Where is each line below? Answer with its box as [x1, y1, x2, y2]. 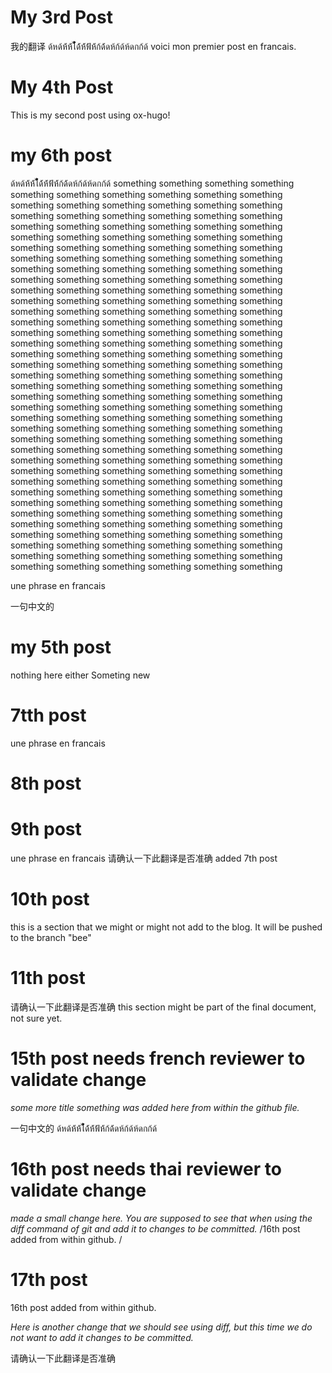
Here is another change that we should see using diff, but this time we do [10, 1321, 313, 1333]
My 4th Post [10, 76, 114, 99]
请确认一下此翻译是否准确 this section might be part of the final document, [10, 1001, 317, 1013]
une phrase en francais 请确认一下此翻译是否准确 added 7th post [10, 852, 278, 864]
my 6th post [10, 144, 112, 167]
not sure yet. [10, 1012, 63, 1024]
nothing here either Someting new [10, 669, 151, 681]
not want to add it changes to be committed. [10, 1331, 194, 1343]
